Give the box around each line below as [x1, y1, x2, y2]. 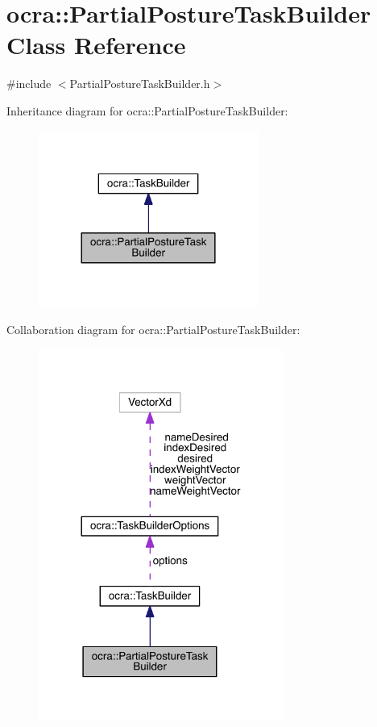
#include [6, 75, 52, 92]
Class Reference [6, 28, 186, 61]
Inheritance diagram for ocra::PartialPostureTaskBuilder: [6, 102, 288, 119]
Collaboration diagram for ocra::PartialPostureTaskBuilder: [6, 320, 300, 337]
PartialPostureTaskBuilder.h [69, 75, 210, 92]
